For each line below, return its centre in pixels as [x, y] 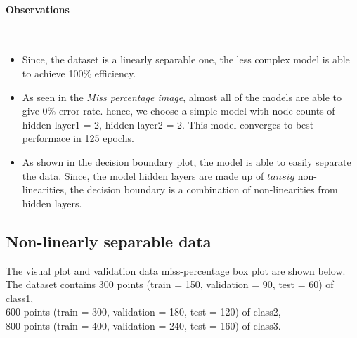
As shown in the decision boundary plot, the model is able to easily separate [187, 161]
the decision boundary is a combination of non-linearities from [204, 189]
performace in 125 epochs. [78, 138]
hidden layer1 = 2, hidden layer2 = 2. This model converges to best [168, 124]
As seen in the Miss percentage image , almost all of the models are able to [182, 97]
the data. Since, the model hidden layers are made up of [143, 175]
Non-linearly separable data [109, 241]
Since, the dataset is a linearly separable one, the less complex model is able [186, 59]
